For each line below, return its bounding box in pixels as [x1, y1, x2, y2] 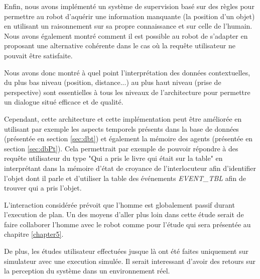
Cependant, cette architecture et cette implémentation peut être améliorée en [4, 113, 242, 124]
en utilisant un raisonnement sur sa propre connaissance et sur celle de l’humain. [4, 21, 252, 31]
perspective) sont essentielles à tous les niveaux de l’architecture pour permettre [4, 86, 250, 97]
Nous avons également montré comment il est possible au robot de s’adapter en [4, 30, 248, 41]
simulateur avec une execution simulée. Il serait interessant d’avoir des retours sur [4, 255, 255, 266]
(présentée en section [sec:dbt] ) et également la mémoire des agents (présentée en [4, 133, 253, 144]
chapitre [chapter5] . [4, 229, 64, 239]
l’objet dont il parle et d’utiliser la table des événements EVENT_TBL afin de [4, 172, 246, 183]
